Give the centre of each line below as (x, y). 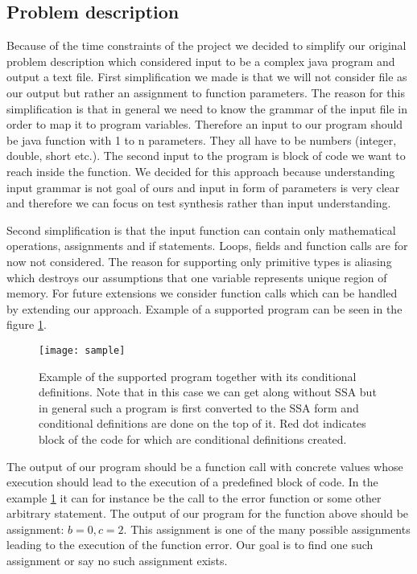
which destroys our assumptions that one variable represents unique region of (197, 277)
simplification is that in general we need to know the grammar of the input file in (207, 108)
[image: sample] (82, 350)
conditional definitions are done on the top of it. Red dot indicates (202, 423)
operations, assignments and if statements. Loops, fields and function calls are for (207, 246)
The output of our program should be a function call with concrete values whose (205, 466)
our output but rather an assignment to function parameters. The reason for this (206, 92)
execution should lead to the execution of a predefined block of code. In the (192, 482)
